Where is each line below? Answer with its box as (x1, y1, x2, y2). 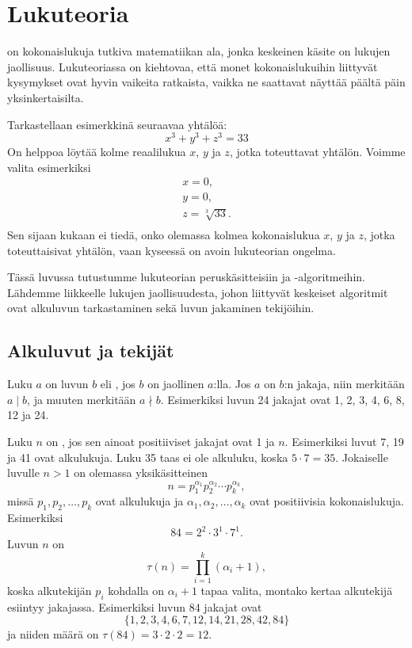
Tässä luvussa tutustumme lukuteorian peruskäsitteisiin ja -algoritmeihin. (7, 269, 365, 285)
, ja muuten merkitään (27, 391, 136, 407)
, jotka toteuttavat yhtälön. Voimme (229, 143, 406, 160)
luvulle (7, 464, 40, 481)
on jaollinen (147, 375, 204, 392)
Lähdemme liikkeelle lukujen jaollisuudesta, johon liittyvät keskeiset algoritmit (7, 284, 388, 300)
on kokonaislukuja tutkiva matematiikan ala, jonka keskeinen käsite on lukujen (7, 43, 391, 59)
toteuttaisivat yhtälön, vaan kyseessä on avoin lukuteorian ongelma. (7, 242, 336, 258)
